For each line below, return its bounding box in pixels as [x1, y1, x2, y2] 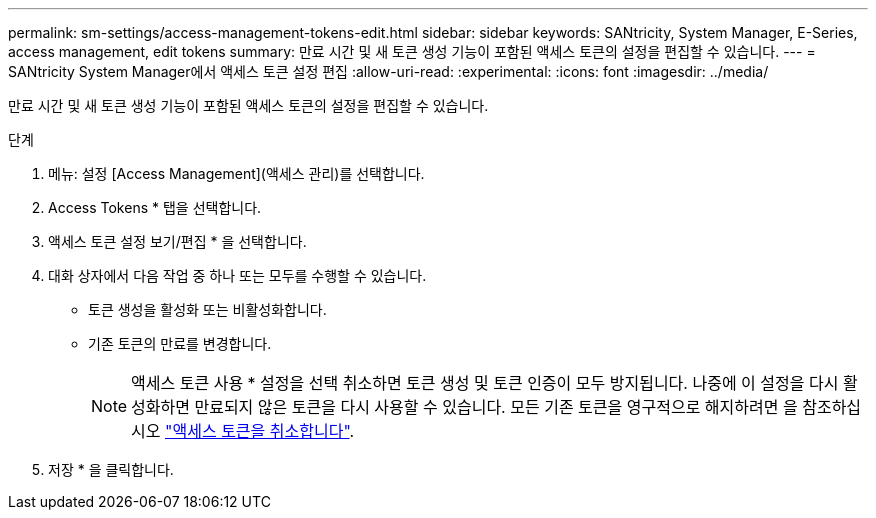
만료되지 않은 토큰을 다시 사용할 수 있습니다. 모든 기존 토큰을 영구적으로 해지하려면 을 [194, 397, 798, 417]
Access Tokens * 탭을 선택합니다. [48, 199, 262, 216]
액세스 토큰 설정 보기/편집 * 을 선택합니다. [48, 233, 307, 250]
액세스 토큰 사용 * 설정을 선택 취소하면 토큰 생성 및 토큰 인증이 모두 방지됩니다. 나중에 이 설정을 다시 [131, 373, 839, 393]
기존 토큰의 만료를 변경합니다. [88, 335, 272, 352]
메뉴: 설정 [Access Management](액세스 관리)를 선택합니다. [48, 165, 425, 182]
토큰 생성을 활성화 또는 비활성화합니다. [88, 301, 327, 318]
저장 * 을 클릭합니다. [48, 461, 174, 478]
